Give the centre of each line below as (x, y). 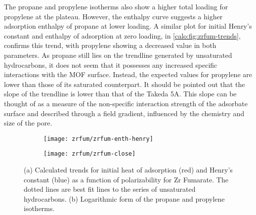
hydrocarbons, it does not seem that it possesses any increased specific (111, 64)
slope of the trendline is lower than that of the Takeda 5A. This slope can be (120, 94)
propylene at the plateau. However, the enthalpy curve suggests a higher (113, 16)
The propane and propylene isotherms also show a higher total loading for (116, 6)
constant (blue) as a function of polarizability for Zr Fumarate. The (126, 179)
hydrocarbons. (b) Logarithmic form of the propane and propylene (124, 198)
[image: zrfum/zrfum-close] (90, 154)
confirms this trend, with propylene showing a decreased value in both (110, 45)
